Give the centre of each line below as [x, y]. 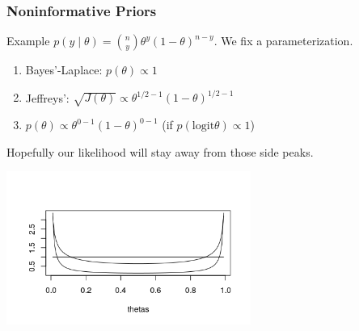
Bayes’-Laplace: [64, 70]
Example [28, 41]
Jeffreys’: [47, 97]
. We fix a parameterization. [283, 41]
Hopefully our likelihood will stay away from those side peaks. [160, 151]
